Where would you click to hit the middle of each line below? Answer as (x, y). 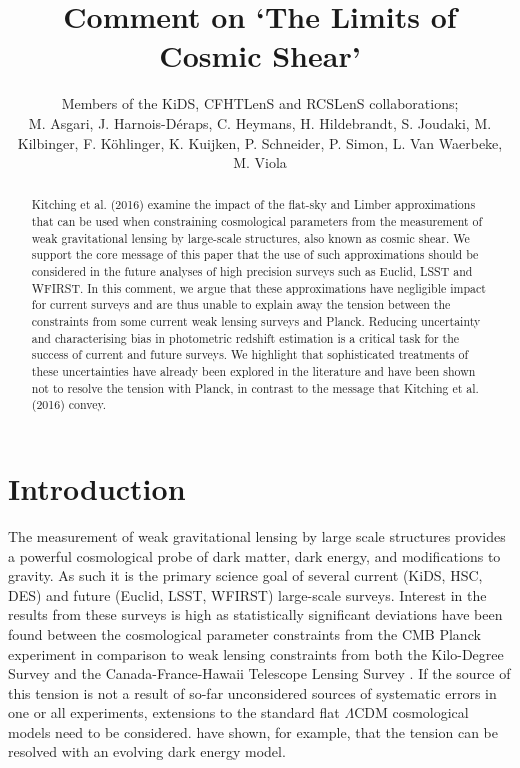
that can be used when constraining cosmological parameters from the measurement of (257, 221)
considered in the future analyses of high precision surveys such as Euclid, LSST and (252, 271)
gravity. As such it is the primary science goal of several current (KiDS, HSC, (245, 575)
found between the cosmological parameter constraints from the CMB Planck (244, 633)
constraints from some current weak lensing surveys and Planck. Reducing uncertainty (256, 321)
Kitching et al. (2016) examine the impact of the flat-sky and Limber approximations (253, 204)
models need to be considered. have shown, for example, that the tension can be (253, 731)
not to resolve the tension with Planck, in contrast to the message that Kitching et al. (255, 387)
